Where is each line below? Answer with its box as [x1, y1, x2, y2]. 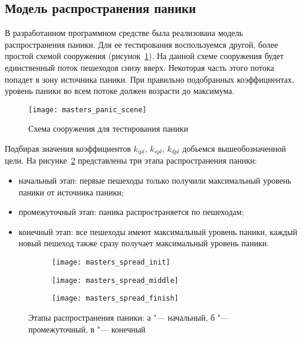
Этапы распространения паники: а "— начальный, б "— [28, 311, 229, 323]
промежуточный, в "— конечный [28, 322, 146, 335]
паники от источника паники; [18, 185, 124, 198]
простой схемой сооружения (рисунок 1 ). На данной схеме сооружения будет [5, 50, 284, 62]
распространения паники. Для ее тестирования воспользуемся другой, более [5, 38, 278, 50]
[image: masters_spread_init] [52, 258, 170, 267]
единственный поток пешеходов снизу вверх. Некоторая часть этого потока [5, 61, 274, 73]
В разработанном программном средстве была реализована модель [5, 27, 243, 39]
